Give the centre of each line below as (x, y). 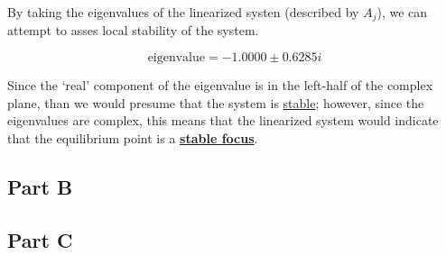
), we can (402, 12)
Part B (40, 186)
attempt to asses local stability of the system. (133, 30)
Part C (40, 239)
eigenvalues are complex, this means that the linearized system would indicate (223, 120)
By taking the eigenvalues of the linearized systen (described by (183, 12)
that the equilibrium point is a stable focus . (133, 137)
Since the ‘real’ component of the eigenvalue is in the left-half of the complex (220, 85)
